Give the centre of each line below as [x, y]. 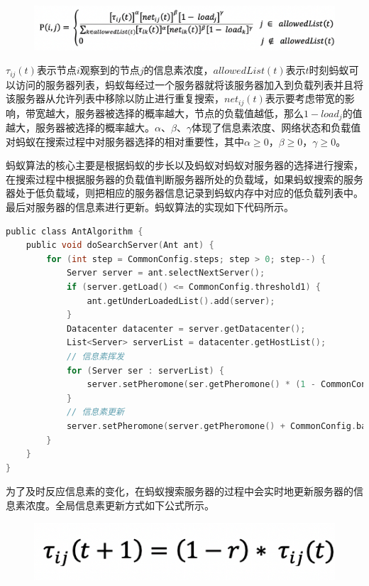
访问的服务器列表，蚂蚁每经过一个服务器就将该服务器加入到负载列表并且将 [189, 84]
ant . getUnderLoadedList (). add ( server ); [181, 301]
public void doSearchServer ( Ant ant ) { [120, 245]
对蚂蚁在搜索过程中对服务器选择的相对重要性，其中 [125, 141]
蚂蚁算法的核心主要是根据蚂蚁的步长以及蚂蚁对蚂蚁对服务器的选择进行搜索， [184, 165]
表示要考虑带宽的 [305, 98]
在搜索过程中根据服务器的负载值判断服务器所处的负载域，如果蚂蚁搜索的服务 [184, 179]
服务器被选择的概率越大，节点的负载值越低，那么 [189, 113]
